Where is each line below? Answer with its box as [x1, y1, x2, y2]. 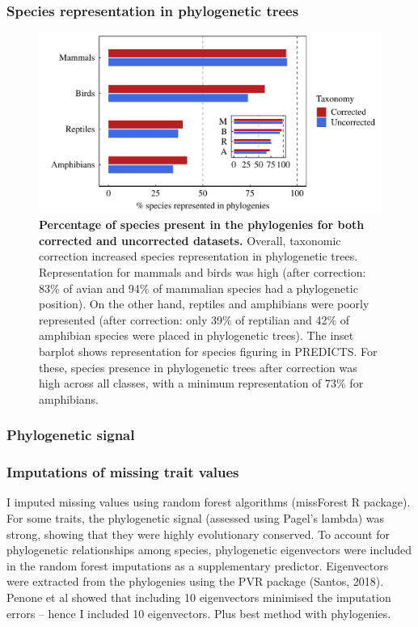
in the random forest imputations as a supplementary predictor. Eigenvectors [6, 557, 389, 574]
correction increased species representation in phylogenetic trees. [39, 248, 358, 265]
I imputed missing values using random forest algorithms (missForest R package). [6, 494, 411, 510]
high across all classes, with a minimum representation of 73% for [39, 375, 364, 392]
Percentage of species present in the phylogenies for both [39, 216, 365, 233]
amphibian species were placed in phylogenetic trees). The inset [39, 327, 354, 344]
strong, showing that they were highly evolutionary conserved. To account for [6, 525, 391, 542]
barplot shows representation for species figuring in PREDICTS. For [39, 342, 378, 359]
